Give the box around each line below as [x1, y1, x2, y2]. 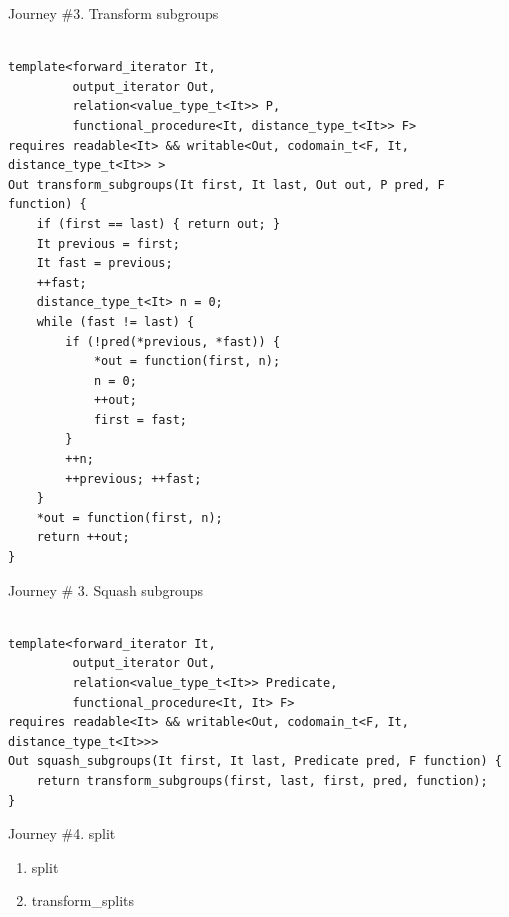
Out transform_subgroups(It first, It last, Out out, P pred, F [8, 177, 445, 192]
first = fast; [93, 412, 187, 427]
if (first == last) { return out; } [36, 216, 281, 231]
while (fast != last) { [36, 314, 195, 329]
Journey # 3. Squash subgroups [8, 579, 203, 600]
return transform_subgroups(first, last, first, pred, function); [36, 773, 488, 788]
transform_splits [31, 890, 135, 911]
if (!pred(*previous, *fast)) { [65, 334, 281, 349]
